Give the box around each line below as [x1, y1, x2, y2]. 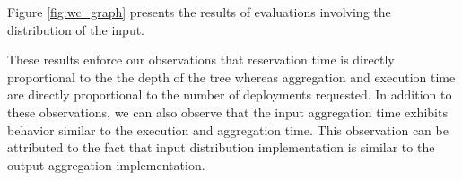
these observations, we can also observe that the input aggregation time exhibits [7, 102, 448, 121]
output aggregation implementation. [7, 155, 205, 174]
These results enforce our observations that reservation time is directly [7, 50, 395, 69]
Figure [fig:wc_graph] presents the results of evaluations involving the [7, 3, 391, 21]
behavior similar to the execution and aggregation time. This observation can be [7, 120, 449, 139]
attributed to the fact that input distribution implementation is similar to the [7, 138, 435, 157]
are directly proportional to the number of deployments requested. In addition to [7, 85, 452, 104]
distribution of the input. [7, 20, 145, 39]
